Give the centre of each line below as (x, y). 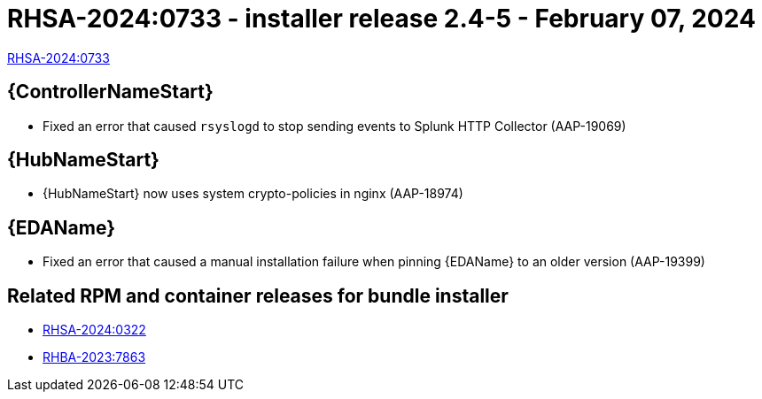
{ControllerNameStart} (110, 92)
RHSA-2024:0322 (94, 330)
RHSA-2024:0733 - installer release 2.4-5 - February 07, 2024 (381, 19)
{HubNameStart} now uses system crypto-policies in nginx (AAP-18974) (253, 194)
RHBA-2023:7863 (94, 357)
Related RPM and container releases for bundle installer (258, 295)
